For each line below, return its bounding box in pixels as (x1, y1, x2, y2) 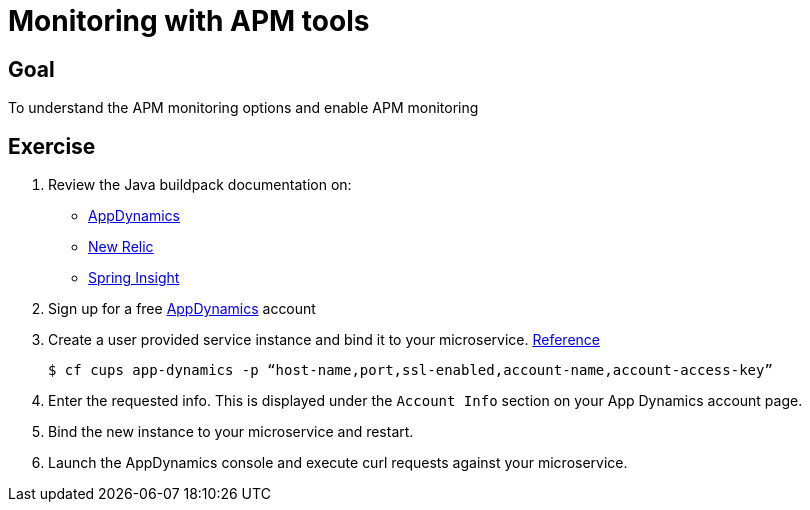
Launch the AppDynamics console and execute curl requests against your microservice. (48, 454, 628, 472)
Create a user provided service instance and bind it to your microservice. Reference (48, 331, 600, 349)
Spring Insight (88, 269, 180, 287)
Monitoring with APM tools (8, 4, 370, 38)
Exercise (8, 133, 96, 159)
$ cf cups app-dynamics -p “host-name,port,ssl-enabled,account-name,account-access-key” (48, 362, 773, 379)
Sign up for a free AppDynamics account (48, 300, 316, 318)
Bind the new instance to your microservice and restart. (48, 423, 414, 441)
